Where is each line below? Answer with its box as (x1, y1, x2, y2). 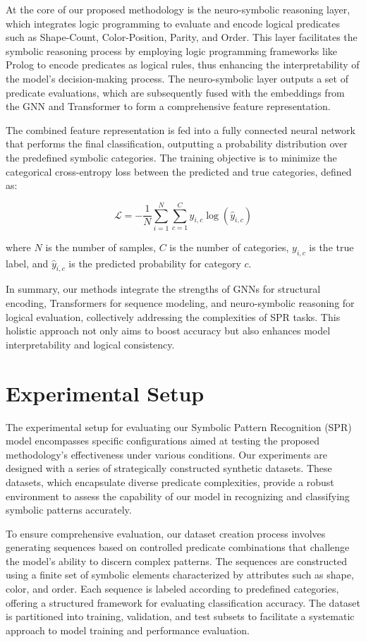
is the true (309, 239, 354, 254)
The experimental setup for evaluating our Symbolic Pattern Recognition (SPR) (6, 419, 352, 434)
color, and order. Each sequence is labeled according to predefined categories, (6, 581, 339, 596)
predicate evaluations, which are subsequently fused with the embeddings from (6, 85, 345, 99)
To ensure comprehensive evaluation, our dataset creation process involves (6, 526, 326, 540)
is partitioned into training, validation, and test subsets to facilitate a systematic (6, 609, 355, 624)
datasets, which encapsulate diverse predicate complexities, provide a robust (6, 474, 334, 489)
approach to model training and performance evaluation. (6, 622, 250, 637)
